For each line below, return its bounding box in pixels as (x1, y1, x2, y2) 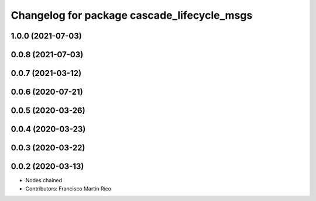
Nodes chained (25, 177, 63, 184)
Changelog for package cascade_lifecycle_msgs (11, 9, 253, 22)
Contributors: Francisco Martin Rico (25, 185, 111, 192)
